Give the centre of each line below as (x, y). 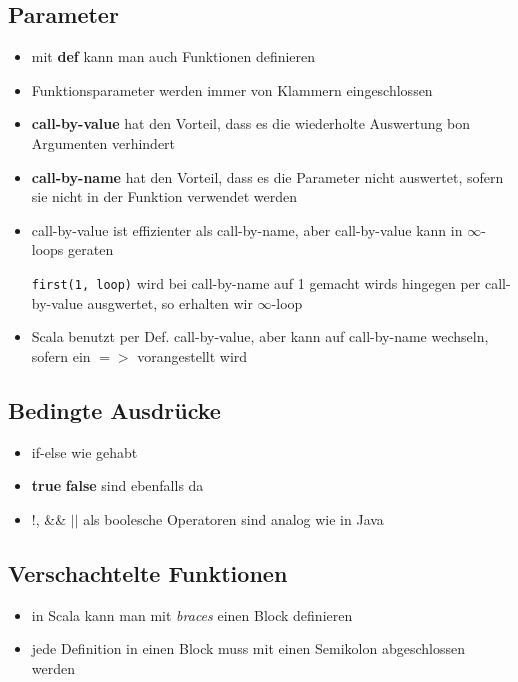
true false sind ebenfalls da (117, 485)
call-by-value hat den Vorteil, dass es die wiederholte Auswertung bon (251, 123)
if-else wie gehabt (84, 451)
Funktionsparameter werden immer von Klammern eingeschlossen (232, 89)
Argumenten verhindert (103, 142)
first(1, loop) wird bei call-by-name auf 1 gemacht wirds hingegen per (256, 282)
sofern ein (61, 355)
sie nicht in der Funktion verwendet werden (164, 196)
